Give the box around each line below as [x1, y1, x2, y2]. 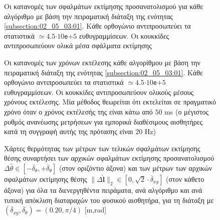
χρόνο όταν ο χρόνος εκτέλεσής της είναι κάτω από [4, 106, 153, 117]
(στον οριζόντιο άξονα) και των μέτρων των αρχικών [59, 163, 212, 173]
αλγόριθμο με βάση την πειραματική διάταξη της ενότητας [4, 11, 173, 21]
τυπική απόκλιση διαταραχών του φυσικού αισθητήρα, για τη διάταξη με [4, 194, 214, 205]
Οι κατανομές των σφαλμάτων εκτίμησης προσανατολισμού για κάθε [4, 1, 203, 11]
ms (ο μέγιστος [164, 106, 209, 117]
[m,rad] [84, 204, 107, 215]
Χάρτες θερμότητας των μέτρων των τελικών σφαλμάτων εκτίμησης [4, 143, 200, 153]
